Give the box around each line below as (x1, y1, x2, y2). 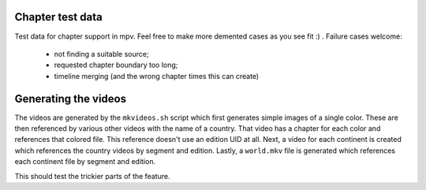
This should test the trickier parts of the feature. (14, 171, 170, 181)
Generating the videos (14, 91, 126, 106)
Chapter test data (14, 10, 103, 24)
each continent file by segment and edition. (14, 157, 156, 166)
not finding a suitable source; (54, 49, 149, 58)
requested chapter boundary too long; (54, 60, 178, 70)
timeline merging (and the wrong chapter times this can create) (54, 71, 260, 80)
